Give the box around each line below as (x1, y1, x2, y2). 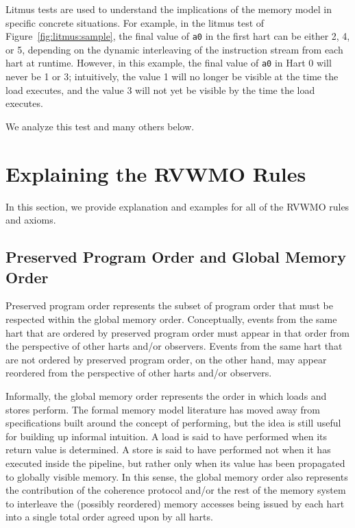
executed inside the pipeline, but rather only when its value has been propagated (5, 455, 345, 470)
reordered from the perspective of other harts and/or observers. (5, 365, 272, 380)
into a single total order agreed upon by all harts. (5, 509, 213, 524)
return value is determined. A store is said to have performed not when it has (5, 442, 331, 457)
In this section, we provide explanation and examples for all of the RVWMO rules (5, 199, 350, 213)
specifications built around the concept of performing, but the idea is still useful (5, 416, 341, 430)
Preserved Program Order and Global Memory (5, 246, 346, 267)
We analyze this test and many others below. (5, 119, 195, 133)
